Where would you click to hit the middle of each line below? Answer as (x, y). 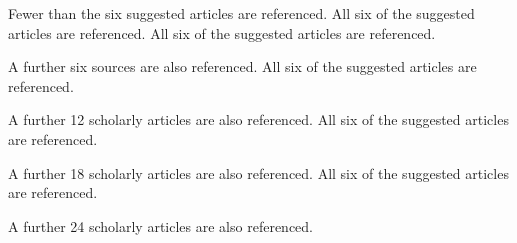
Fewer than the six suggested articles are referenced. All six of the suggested (241, 13)
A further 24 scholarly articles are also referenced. (160, 225)
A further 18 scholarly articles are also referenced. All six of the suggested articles (258, 172)
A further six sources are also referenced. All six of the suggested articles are (242, 66)
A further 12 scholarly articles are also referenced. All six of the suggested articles (258, 119)
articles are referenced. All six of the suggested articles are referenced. (222, 32)
